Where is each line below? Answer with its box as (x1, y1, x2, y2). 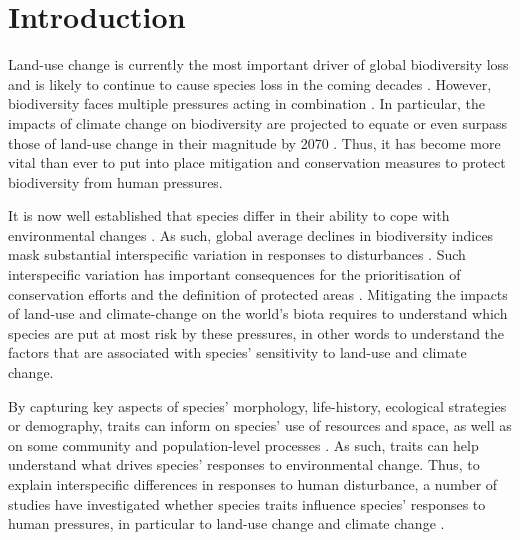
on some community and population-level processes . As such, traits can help (8, 434, 479, 455)
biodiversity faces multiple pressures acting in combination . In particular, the (8, 93, 485, 114)
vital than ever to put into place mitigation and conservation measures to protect (8, 152, 506, 173)
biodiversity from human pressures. (8, 171, 223, 192)
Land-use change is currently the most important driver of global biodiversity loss (8, 54, 509, 75)
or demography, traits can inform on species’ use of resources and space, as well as (8, 415, 512, 436)
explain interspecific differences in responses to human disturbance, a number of (8, 474, 498, 494)
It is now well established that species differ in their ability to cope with (8, 205, 450, 226)
